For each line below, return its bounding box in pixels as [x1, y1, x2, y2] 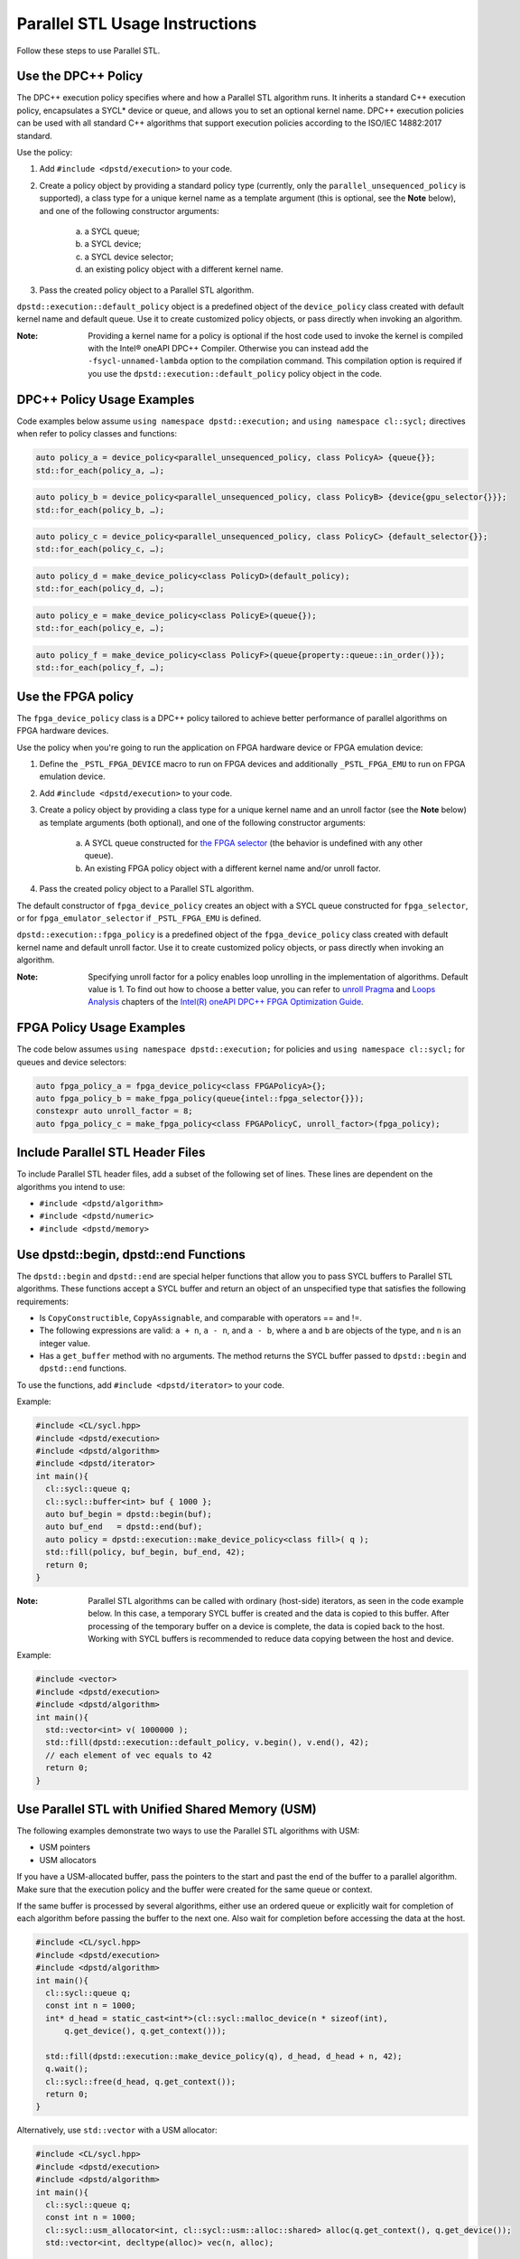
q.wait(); [45, 2064, 89, 2074]
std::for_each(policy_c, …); [35, 544, 165, 555]
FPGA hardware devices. [16, 726, 109, 736]
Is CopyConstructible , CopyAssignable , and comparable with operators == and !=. [39, 1312, 363, 1323]
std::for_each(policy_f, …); [35, 662, 165, 673]
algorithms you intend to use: [16, 1181, 125, 1192]
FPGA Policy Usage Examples [16, 1020, 186, 1036]
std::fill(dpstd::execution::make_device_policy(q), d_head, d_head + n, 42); [45, 2051, 403, 2061]
